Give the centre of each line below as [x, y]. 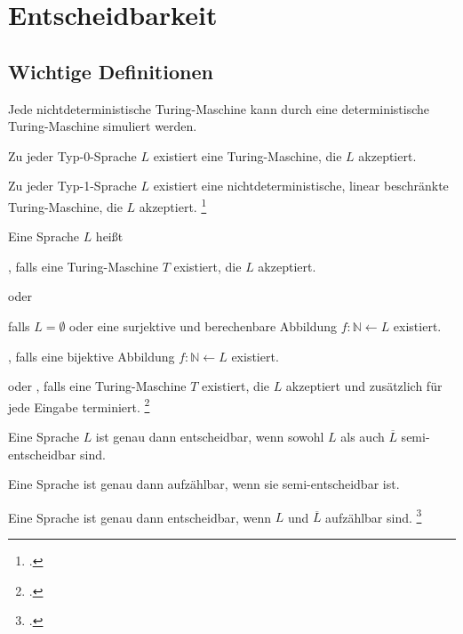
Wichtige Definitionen [111, 71]
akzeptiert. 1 [173, 205]
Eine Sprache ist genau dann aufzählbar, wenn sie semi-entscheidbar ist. [204, 484]
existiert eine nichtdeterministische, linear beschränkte [301, 186]
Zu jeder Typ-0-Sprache [72, 155]
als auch [363, 437]
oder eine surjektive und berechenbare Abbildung [204, 325]
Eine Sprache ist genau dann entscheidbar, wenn [140, 517]
